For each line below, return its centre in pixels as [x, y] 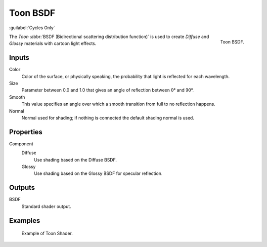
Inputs [19, 58]
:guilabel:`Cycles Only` [32, 28]
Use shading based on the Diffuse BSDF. [75, 160]
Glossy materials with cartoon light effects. [53, 43]
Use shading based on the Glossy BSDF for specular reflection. [98, 173]
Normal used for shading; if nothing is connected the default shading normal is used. [108, 118]
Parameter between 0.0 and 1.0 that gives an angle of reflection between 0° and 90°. [108, 90]
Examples [25, 221]
